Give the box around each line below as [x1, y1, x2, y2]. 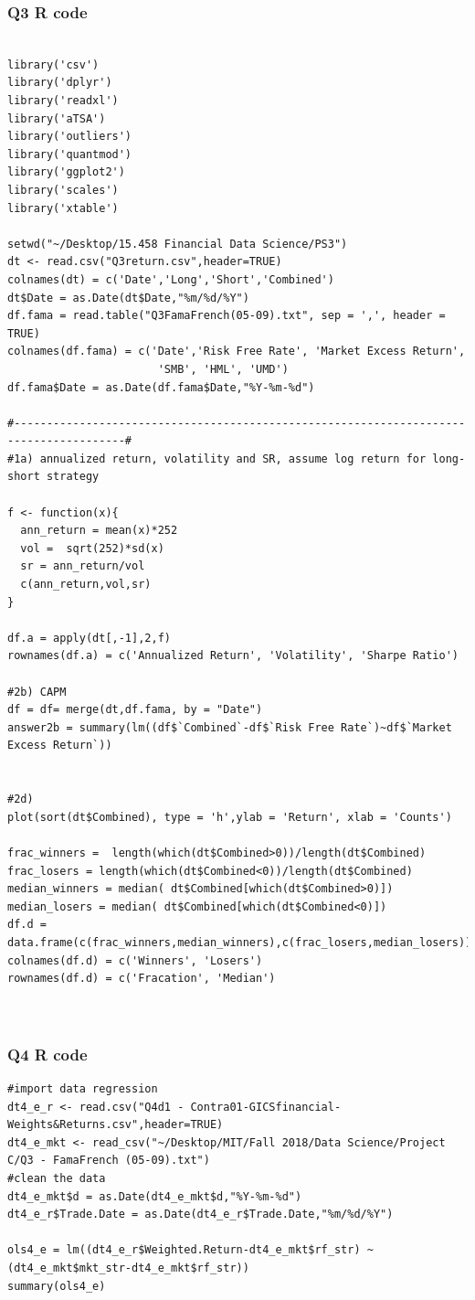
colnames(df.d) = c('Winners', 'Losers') [7, 954, 263, 967]
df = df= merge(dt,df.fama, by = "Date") [7, 703, 263, 717]
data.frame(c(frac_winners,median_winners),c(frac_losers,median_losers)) [7, 935, 472, 949]
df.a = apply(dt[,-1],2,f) [7, 631, 171, 645]
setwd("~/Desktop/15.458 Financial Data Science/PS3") [7, 237, 348, 250]
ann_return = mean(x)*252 [20, 524, 178, 538]
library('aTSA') [7, 112, 106, 125]
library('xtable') [7, 201, 119, 215]
